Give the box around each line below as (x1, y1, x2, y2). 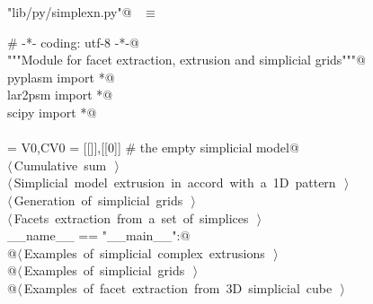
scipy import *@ (7, 102, 97, 121)
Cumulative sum (13, 155, 107, 174)
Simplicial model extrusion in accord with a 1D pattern (13, 173, 336, 192)
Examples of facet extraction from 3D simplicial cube (23, 278, 333, 297)
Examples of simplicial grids (23, 261, 185, 280)
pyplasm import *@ (7, 67, 115, 86)
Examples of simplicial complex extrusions (23, 243, 265, 262)
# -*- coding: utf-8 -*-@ (7, 32, 139, 51)
